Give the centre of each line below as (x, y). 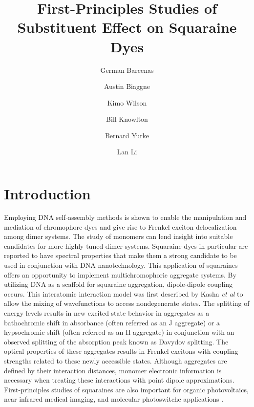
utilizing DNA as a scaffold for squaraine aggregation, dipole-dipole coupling (118, 284)
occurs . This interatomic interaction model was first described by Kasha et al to (124, 293)
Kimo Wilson (127, 102)
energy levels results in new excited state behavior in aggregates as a (107, 312)
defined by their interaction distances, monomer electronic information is (113, 370)
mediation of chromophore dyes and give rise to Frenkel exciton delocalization (120, 226)
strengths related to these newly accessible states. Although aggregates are (116, 360)
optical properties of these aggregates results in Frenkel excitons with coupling (121, 351)
